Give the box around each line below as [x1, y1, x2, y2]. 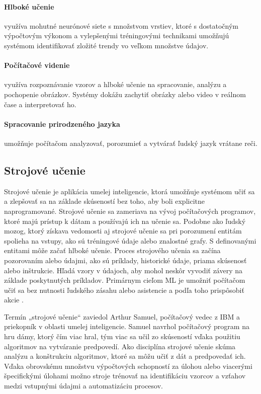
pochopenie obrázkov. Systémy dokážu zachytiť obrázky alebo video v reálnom [4, 89, 246, 99]
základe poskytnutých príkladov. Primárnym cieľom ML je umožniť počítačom [4, 275, 245, 285]
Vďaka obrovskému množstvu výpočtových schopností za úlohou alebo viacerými [4, 360, 252, 371]
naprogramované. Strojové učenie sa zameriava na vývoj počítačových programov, [4, 205, 256, 216]
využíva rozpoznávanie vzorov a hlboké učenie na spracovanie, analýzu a [4, 79, 227, 90]
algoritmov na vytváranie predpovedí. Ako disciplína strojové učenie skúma [4, 341, 236, 351]
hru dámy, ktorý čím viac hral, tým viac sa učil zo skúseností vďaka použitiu [4, 331, 240, 342]
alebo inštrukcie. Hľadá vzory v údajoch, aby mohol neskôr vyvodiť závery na [4, 265, 243, 275]
